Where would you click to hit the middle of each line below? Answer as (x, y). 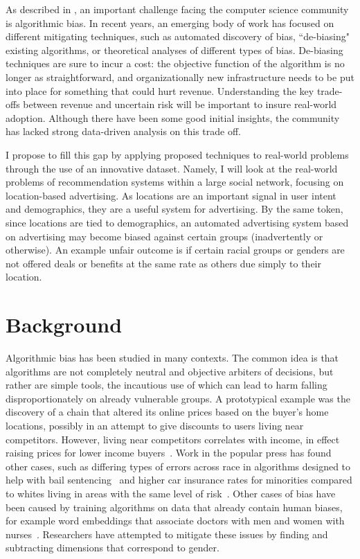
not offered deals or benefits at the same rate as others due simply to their (163, 263)
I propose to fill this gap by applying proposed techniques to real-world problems (177, 154)
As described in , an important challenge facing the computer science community (177, 9)
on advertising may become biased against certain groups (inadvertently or (164, 236)
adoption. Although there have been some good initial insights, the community (173, 117)
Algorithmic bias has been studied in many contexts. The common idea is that (172, 357)
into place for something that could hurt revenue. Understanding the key (160, 90)
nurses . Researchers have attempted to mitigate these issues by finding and (167, 534)
